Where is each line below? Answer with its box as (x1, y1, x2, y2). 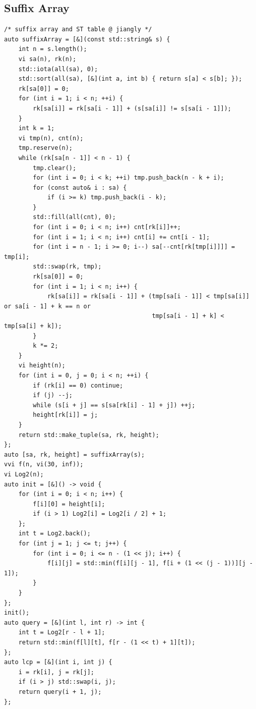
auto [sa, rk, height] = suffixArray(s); (4, 451, 145, 458)
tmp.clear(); (33, 164, 77, 172)
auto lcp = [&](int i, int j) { (4, 659, 112, 666)
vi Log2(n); (4, 470, 44, 478)
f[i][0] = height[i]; (33, 500, 105, 508)
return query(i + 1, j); (18, 688, 102, 695)
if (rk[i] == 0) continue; (33, 381, 123, 389)
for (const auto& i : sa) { (33, 184, 127, 191)
